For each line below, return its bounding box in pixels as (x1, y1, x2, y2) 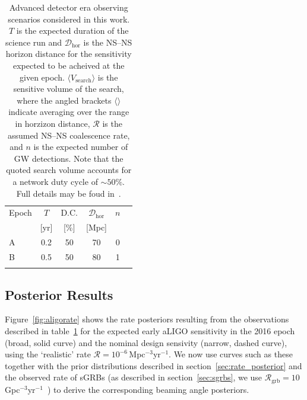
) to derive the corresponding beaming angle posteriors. (47, 383, 249, 395)
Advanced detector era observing (9, 1, 128, 13)
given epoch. (20, 71, 65, 83)
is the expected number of (33, 140, 128, 153)
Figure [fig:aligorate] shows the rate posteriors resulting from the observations (5, 313, 289, 325)
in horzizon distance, (15, 117, 90, 129)
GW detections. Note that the (14, 152, 124, 164)
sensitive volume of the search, (13, 82, 124, 95)
